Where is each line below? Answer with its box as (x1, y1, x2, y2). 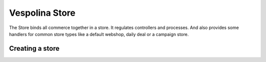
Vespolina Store (9, 7, 76, 18)
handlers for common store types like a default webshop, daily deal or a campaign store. (9, 31, 189, 37)
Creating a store (9, 44, 60, 53)
